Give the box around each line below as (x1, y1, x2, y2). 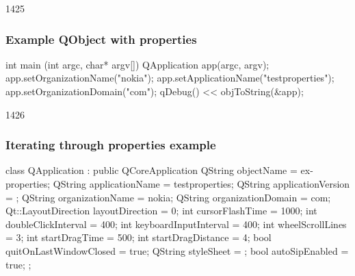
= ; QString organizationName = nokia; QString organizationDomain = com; (5, 190, 331, 204)
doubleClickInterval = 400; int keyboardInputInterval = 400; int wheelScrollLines (5, 216, 347, 231)
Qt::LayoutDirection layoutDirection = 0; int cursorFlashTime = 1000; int (5, 203, 317, 218)
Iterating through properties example (5, 136, 216, 153)
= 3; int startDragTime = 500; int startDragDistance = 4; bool (5, 230, 272, 244)
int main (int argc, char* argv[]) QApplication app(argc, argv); (5, 57, 269, 71)
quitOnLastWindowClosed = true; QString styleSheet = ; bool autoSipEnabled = (5, 243, 349, 258)
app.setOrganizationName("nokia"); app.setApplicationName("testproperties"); (5, 71, 334, 85)
